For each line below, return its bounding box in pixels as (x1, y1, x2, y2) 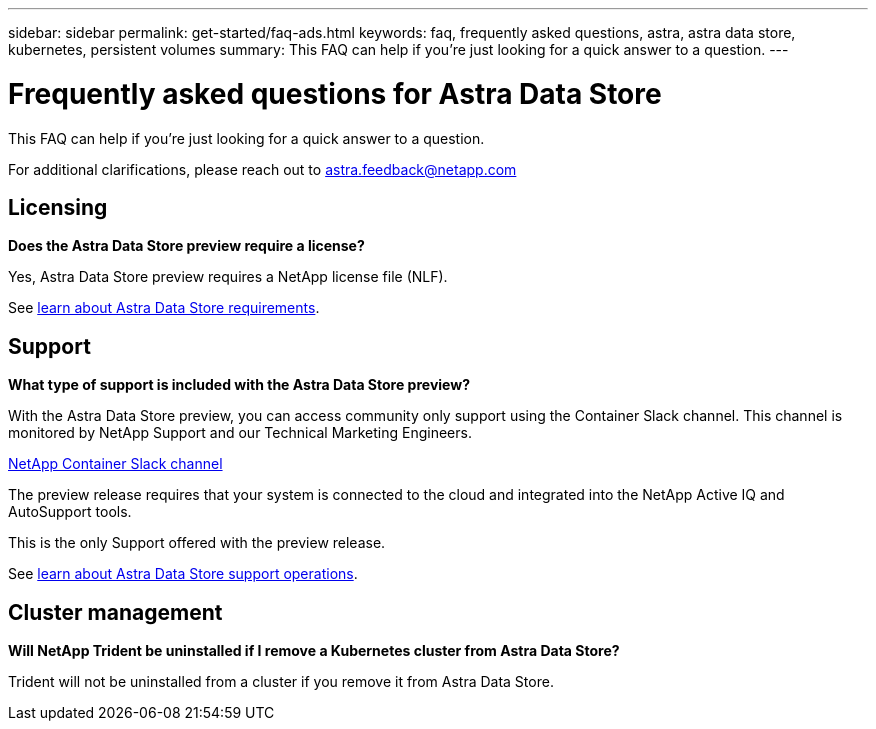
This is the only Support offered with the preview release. (8, 534, 386, 552)
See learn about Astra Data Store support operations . (8, 565, 358, 583)
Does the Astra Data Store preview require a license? (8, 237, 365, 255)
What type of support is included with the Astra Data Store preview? (8, 376, 470, 394)
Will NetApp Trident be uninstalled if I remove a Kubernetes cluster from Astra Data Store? (8, 642, 620, 660)
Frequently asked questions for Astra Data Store (8, 76, 662, 111)
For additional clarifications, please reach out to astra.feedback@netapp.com (8, 160, 517, 178)
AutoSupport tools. (8, 503, 132, 521)
